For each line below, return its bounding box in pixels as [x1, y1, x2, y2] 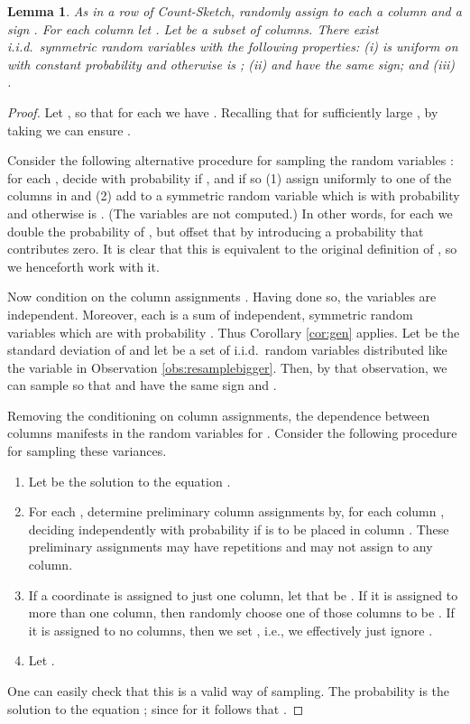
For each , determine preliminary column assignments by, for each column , [28, 502, 445, 521]
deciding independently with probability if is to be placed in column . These [28, 519, 449, 538]
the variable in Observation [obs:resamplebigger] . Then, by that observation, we [7, 357, 447, 376]
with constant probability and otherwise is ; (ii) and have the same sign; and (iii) [7, 54, 455, 73]
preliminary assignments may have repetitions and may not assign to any [28, 537, 433, 556]
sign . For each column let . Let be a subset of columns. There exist [7, 19, 379, 38]
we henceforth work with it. [7, 256, 160, 275]
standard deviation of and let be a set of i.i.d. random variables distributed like [7, 340, 447, 359]
